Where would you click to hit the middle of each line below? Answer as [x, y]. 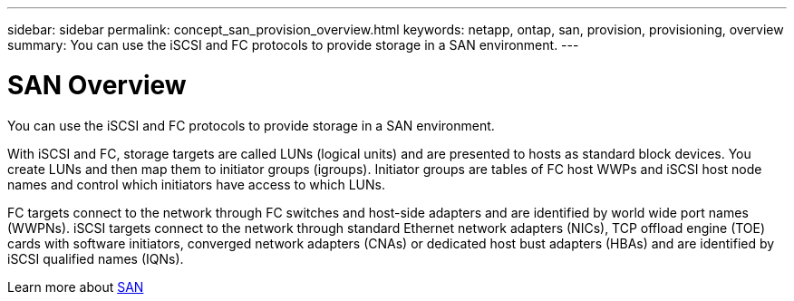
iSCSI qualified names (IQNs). [96, 258]
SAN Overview [97, 85]
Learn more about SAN [76, 286]
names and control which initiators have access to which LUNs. [196, 184]
